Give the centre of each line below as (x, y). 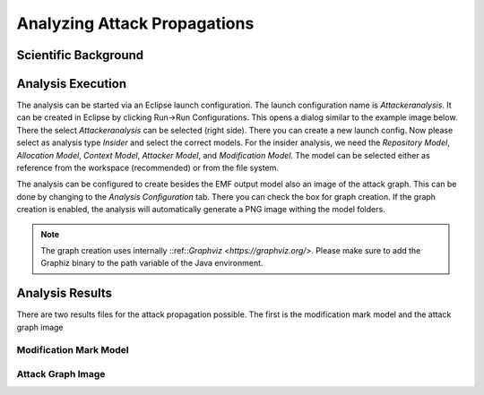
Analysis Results (64, 293)
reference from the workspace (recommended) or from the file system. (148, 168)
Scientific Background (80, 55)
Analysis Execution (72, 84)
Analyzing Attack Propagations (135, 23)
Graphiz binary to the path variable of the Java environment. (152, 263)
